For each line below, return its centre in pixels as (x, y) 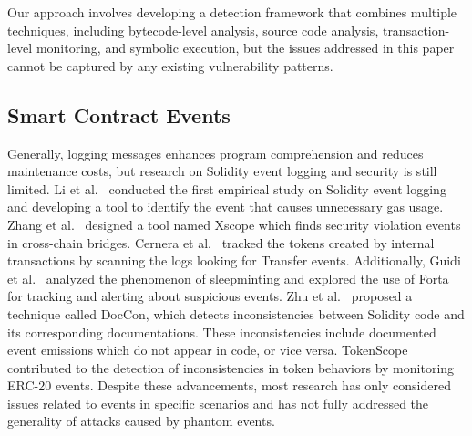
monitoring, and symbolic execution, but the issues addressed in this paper (245, 48)
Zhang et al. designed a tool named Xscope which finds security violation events (234, 224)
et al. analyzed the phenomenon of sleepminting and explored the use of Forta (228, 278)
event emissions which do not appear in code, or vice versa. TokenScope (208, 350)
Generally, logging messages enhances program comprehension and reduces (215, 153)
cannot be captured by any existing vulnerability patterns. (170, 65)
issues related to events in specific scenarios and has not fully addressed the (218, 403)
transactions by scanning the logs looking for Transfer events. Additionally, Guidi (234, 260)
